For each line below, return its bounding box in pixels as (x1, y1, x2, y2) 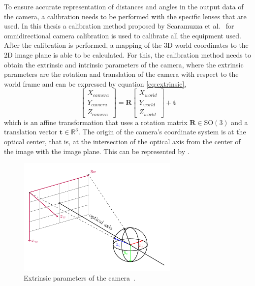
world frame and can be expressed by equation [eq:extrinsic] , (4, 78, 187, 89)
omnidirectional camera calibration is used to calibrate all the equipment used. (4, 30, 241, 40)
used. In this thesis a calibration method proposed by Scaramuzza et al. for (4, 21, 234, 31)
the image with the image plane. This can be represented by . (4, 146, 190, 156)
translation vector (4, 127, 58, 137)
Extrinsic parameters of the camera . (24, 272, 135, 283)
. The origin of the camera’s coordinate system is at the (78, 127, 246, 137)
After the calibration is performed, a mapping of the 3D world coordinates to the (4, 40, 249, 50)
